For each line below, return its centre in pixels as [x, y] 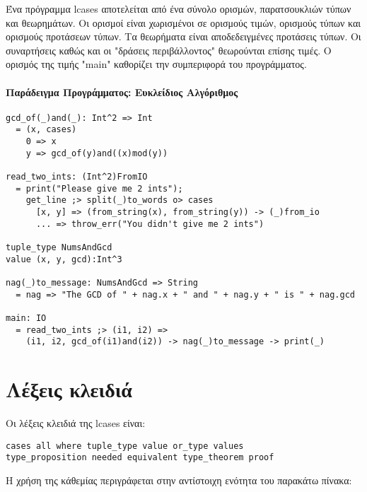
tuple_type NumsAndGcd [59, 247]
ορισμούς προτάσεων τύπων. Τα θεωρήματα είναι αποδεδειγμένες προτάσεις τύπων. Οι [183, 36]
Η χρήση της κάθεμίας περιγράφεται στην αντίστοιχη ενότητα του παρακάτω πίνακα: [179, 480]
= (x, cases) [46, 130]
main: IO [26, 318]
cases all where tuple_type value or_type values [125, 446]
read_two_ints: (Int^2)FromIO [77, 177]
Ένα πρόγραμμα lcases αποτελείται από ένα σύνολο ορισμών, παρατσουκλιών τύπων [179, 8]
